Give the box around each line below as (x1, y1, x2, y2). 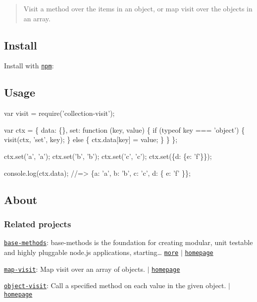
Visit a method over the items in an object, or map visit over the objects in (23, 3, 253, 13)
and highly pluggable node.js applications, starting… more (4, 247, 179, 257)
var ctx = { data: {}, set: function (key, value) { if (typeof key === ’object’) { (4, 124, 245, 135)
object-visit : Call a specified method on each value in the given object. (4, 280, 226, 291)
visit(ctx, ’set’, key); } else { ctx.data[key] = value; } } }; (4, 134, 178, 145)
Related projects (4, 217, 71, 230)
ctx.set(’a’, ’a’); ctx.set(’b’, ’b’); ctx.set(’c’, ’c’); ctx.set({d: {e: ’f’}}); (4, 151, 212, 161)
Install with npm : (4, 60, 54, 71)
